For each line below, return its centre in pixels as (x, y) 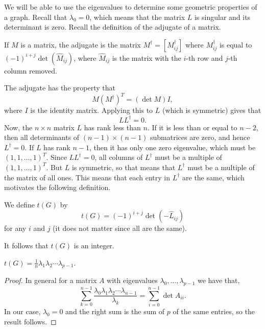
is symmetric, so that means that (124, 167)
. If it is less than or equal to (192, 127)
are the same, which (213, 177)
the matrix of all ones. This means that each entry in (87, 177)
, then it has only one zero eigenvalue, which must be (172, 147)
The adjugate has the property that (60, 88)
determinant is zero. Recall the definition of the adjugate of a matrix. (113, 27)
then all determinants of (42, 137)
